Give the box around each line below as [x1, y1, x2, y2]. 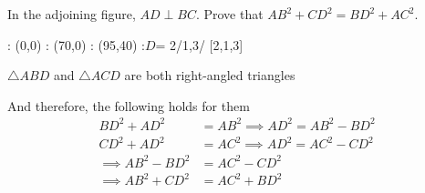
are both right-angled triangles [124, 66, 295, 85]
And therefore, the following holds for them [7, 96, 250, 115]
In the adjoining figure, [7, 5, 136, 23]
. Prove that [195, 5, 264, 23]
